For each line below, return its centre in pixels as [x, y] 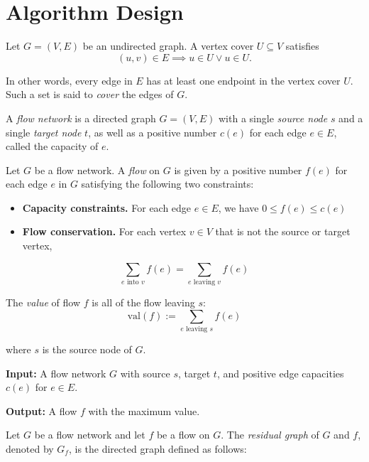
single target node [44, 132]
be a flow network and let [90, 435]
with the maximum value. [144, 410]
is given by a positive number [238, 170]
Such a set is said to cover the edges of [90, 94]
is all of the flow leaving [143, 302]
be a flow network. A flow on [97, 170]
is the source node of [87, 349]
